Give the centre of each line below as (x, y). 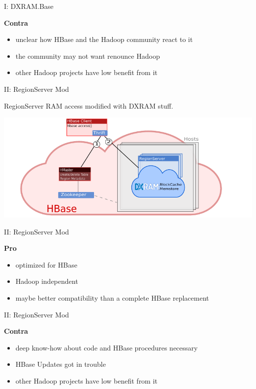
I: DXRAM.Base (29, 6)
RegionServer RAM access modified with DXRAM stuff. (89, 105)
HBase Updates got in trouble (61, 364)
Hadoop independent (47, 281)
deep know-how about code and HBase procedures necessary (107, 347)
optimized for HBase (46, 264)
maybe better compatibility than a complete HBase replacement (112, 297)
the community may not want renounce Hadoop (88, 56)
